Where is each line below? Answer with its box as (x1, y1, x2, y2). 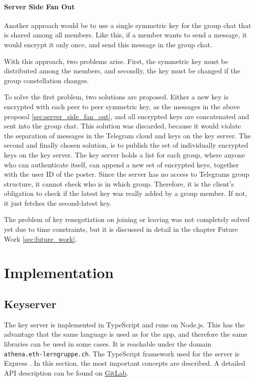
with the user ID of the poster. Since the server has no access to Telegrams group (4, 169, 250, 179)
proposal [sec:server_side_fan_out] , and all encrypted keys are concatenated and (4, 111, 250, 121)
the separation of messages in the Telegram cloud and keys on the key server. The (4, 130, 251, 140)
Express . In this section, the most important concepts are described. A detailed (4, 358, 246, 368)
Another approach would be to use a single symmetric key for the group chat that (4, 20, 252, 30)
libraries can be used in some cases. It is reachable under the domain (4, 339, 211, 349)
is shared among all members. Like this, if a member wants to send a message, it (4, 30, 247, 40)
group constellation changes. (4, 75, 89, 85)
